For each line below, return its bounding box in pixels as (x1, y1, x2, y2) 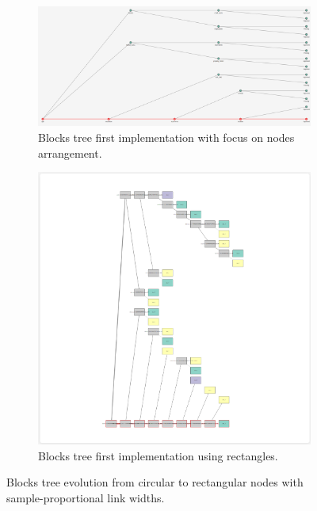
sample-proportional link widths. (6, 489, 165, 505)
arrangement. (38, 144, 102, 161)
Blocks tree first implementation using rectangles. (38, 447, 278, 463)
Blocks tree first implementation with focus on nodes (38, 128, 295, 145)
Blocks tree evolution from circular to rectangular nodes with (6, 474, 304, 490)
